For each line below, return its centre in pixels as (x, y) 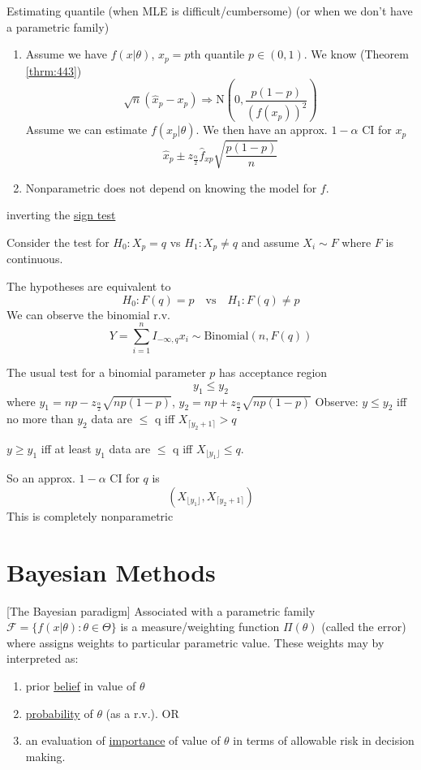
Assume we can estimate (86, 130)
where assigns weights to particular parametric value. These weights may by (195, 642)
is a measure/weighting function (200, 627)
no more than (40, 419)
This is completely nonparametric (90, 515)
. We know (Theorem (356, 54)
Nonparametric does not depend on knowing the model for (171, 187)
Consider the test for (58, 242)
